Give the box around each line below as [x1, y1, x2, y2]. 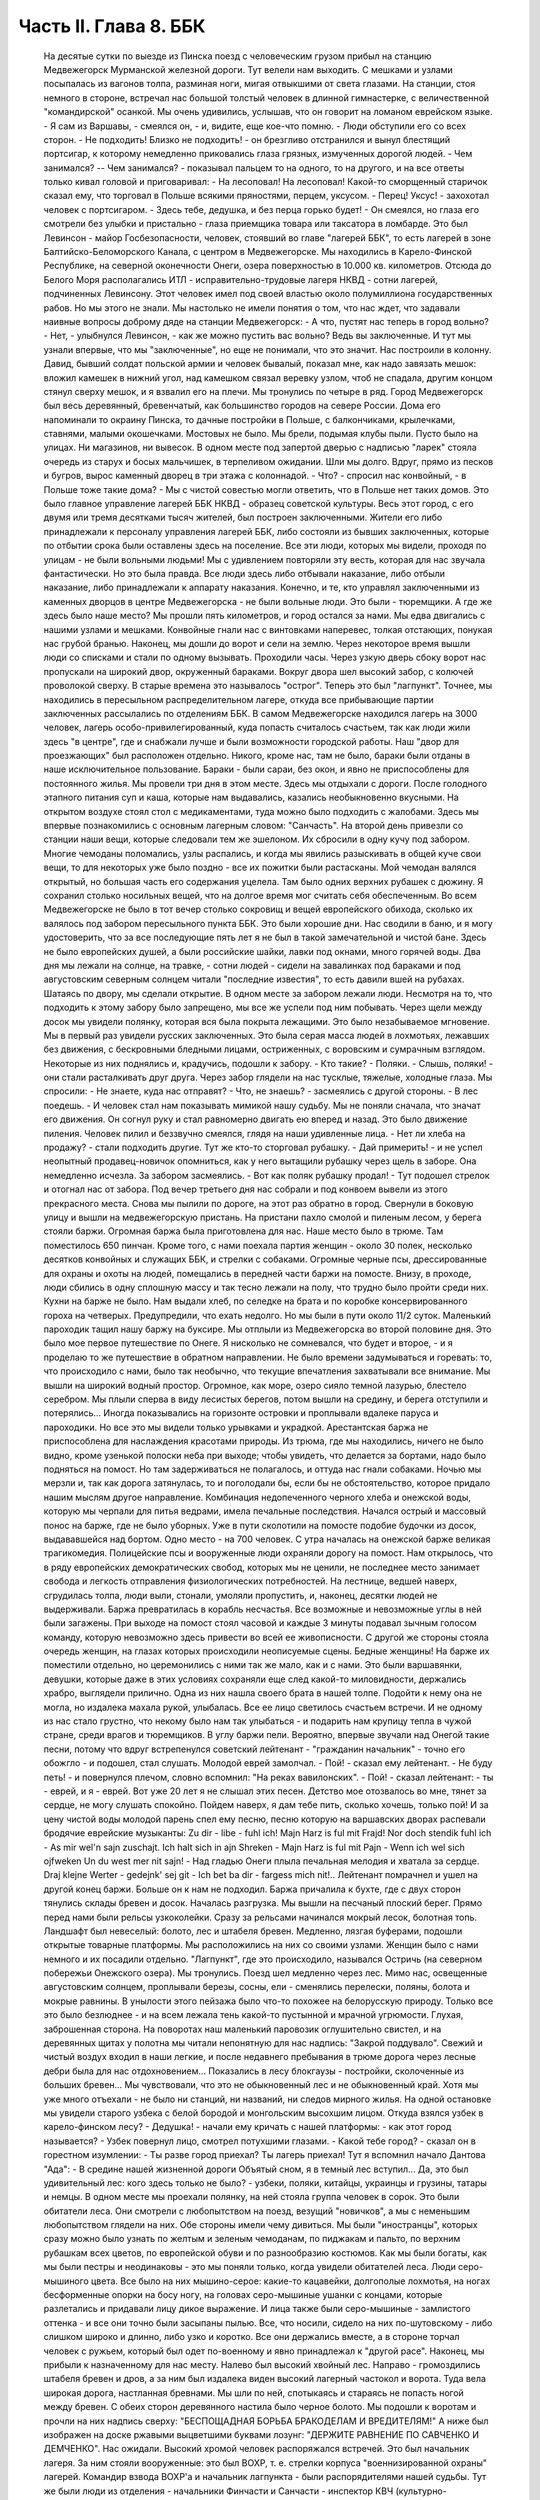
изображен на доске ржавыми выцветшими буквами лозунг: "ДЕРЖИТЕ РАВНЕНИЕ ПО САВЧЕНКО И [43, 2428, 480, 2440]
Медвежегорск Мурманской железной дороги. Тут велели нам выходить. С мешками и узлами [43, 63, 454, 75]
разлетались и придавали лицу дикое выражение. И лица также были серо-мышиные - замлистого [43, 2303, 471, 2315]
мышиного [43, 2275, 89, 2287]
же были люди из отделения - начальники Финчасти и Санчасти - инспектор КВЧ [43, 2485, 394, 2497]
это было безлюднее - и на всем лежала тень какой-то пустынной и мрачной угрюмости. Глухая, [43, 2009, 464, 2021]
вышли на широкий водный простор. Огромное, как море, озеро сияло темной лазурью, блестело [43, 1379, 467, 1391]
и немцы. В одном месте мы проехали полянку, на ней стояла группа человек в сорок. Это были [43, 2191, 460, 2203]
